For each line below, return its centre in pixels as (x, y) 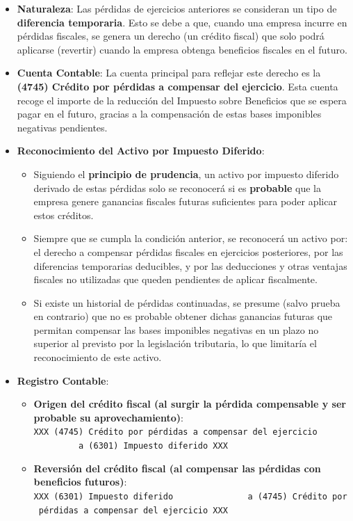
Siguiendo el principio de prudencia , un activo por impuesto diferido (186, 174)
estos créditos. (64, 215)
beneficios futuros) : (80, 482)
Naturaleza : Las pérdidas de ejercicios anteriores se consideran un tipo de (177, 8)
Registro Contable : (63, 380)
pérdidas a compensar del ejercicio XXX (133, 510)
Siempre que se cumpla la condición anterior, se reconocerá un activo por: (191, 238)
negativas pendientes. (62, 127)
